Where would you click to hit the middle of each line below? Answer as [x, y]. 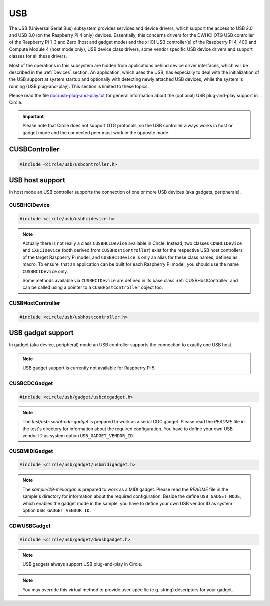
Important [33, 116]
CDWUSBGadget [30, 526]
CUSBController [34, 149]
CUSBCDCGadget [31, 383]
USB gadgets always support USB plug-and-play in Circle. [82, 564]
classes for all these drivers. [38, 56]
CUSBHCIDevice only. [45, 271]
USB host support [37, 180]
